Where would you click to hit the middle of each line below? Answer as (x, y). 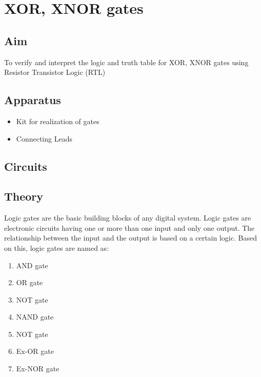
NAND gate (35, 317)
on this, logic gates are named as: (57, 247)
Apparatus (33, 100)
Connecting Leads (44, 138)
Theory (24, 196)
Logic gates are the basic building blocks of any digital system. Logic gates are (128, 218)
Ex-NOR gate (38, 369)
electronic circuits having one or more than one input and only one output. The (129, 227)
